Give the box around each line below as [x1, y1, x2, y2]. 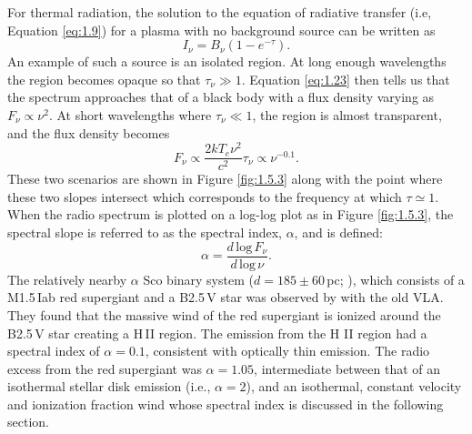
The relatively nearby [7, 269, 127, 288]
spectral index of [7, 341, 100, 360]
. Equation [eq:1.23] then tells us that [241, 69, 450, 88]
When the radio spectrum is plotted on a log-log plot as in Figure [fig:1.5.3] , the [7, 205, 454, 224]
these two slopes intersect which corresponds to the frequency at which [7, 187, 402, 206]
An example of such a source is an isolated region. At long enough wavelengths [7, 52, 447, 71]
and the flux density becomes [7, 123, 170, 142]
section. [7, 412, 49, 431]
